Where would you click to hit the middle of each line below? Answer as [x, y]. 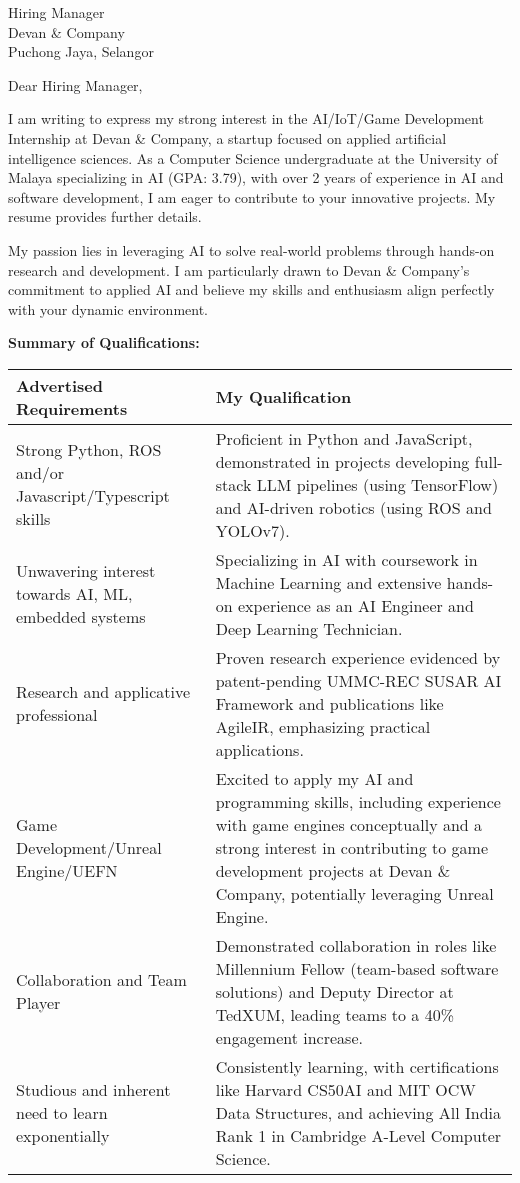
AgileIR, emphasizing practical [323, 726]
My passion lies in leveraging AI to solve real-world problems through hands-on [251, 249]
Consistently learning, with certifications [357, 1066]
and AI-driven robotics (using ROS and [353, 507]
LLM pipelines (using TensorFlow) [377, 484]
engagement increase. [289, 1037]
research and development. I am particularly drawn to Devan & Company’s [239, 269]
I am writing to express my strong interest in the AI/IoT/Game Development [246, 118]
